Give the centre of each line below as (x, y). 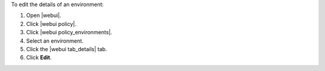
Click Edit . (39, 58)
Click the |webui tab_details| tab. (67, 49)
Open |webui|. (44, 16)
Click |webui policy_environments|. (69, 32)
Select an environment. (55, 41)
